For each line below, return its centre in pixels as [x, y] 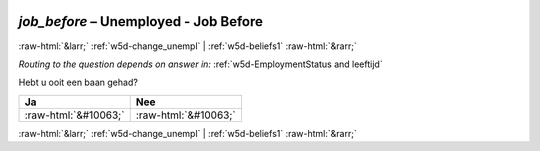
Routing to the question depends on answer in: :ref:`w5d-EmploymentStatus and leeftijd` [201, 64]
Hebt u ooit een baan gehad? [78, 82]
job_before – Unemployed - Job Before [141, 21]
